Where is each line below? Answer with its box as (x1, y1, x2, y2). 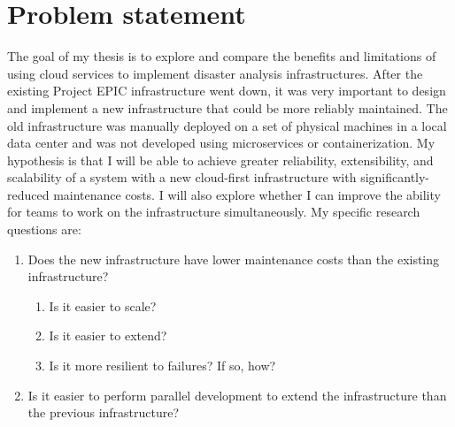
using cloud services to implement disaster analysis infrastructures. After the (7, 64, 423, 82)
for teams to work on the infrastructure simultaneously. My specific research (7, 202, 420, 221)
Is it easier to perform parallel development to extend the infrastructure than (27, 385, 447, 404)
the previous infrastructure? (27, 403, 180, 422)
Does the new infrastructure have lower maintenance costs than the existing (27, 249, 440, 268)
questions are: (7, 220, 81, 239)
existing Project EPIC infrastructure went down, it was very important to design (7, 81, 446, 100)
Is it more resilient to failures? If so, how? (49, 356, 276, 375)
